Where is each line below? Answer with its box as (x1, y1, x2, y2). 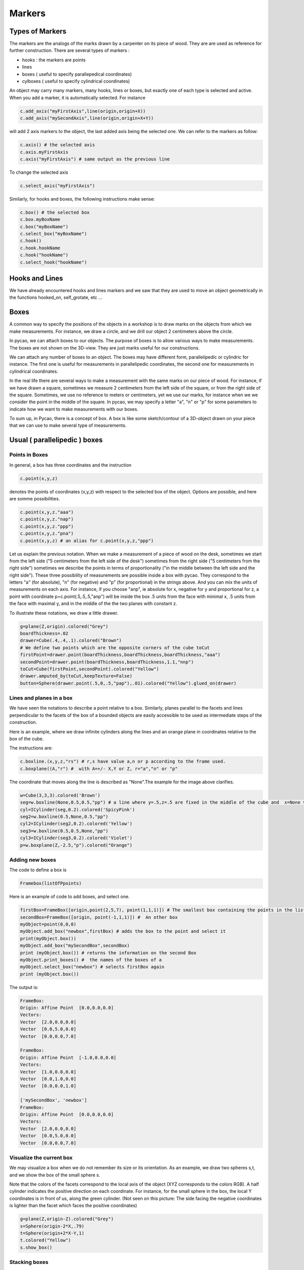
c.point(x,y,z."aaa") (20, 509, 74, 515)
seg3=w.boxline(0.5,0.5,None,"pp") (20, 828, 108, 834)
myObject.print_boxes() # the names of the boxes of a (20, 957, 162, 963)
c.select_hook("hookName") (20, 259, 87, 265)
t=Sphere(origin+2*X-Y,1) (20, 1230, 85, 1236)
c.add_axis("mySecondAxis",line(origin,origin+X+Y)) (20, 115, 154, 121)
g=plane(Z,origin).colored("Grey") (20, 623, 108, 629)
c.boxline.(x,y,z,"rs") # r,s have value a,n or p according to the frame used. (20, 758, 226, 765)
